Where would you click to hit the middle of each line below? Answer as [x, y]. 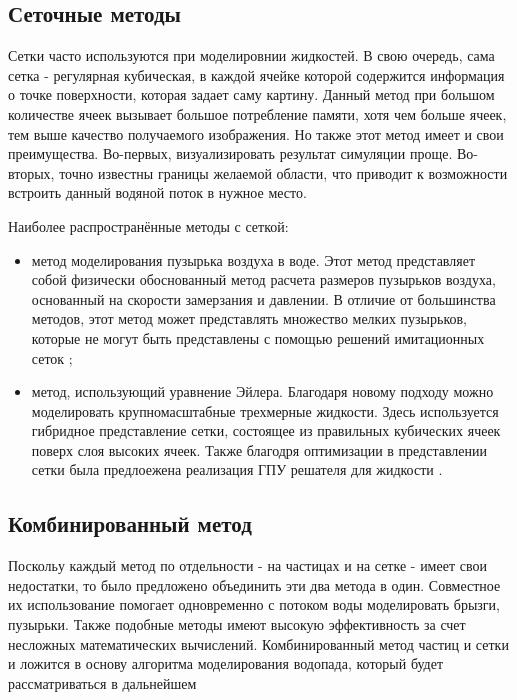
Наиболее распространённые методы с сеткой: [148, 225]
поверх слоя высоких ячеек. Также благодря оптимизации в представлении [259, 449]
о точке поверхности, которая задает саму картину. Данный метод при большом [251, 94]
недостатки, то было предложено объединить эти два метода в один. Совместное [254, 584]
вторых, [31, 172]
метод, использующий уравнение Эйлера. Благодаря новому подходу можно [262, 391]
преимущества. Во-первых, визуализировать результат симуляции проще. [230, 153]
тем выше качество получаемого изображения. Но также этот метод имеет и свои [256, 133]
